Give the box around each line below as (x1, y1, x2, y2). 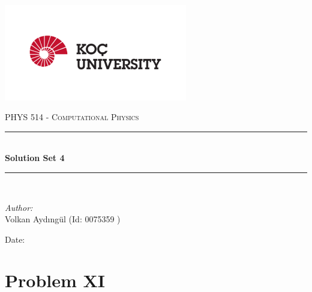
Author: (5, 201, 33, 213)
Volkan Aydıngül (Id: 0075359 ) (5, 213, 121, 225)
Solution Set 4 (5, 151, 65, 164)
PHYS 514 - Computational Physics (5, 111, 139, 123)
